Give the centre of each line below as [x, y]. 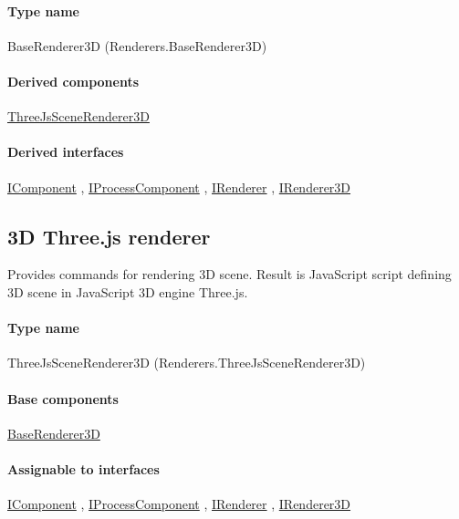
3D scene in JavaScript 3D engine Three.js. [128, 291]
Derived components [73, 81]
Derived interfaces [66, 152]
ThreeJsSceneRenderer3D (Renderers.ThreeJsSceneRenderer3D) [187, 363]
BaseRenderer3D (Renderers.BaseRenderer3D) [137, 45]
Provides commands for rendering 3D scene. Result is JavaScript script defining [229, 274]
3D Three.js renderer [109, 236]
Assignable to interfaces [83, 468]
